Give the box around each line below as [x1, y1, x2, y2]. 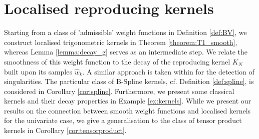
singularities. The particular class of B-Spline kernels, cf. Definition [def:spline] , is [4, 76, 254, 86]
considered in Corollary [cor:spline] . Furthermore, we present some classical [4, 85, 234, 96]
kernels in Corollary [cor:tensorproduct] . [4, 125, 127, 135]
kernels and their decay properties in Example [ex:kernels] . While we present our [4, 95, 251, 106]
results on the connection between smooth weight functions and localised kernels [4, 105, 251, 115]
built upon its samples [4, 66, 72, 76]
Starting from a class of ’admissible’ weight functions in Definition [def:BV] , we [4, 27, 247, 37]
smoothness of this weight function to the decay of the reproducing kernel [4, 56, 230, 66]
